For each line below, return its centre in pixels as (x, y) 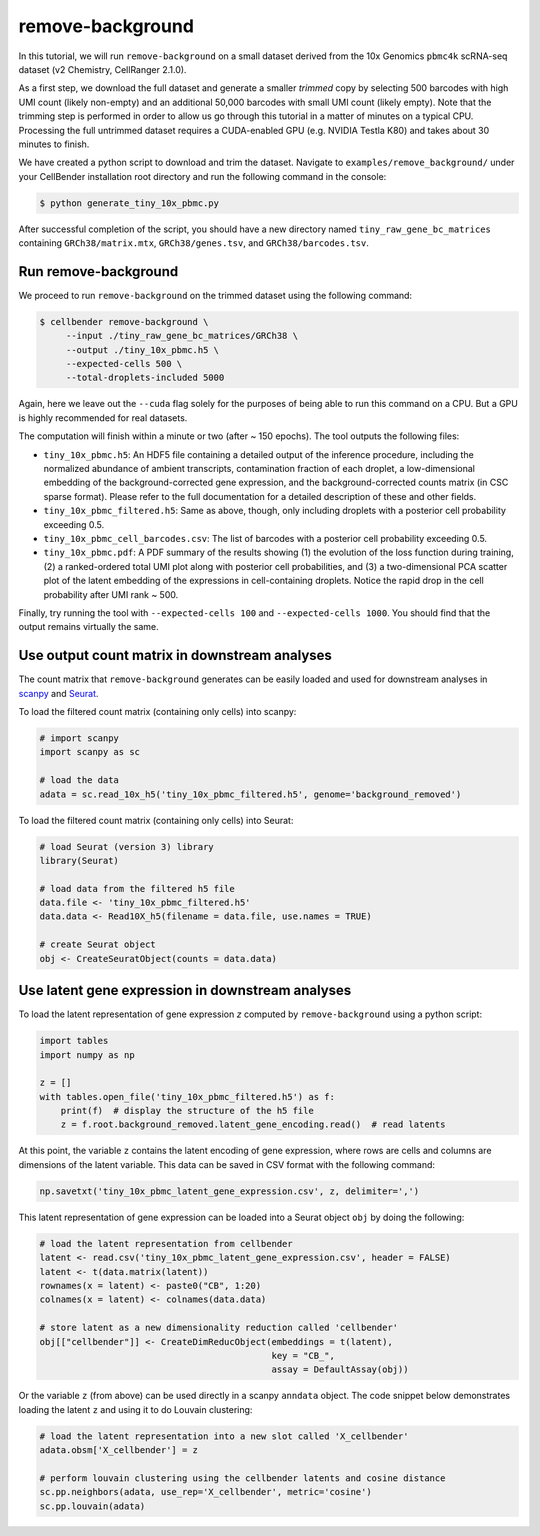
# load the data (79, 780)
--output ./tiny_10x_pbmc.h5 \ (142, 349)
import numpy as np (87, 1054)
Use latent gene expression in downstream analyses (185, 990)
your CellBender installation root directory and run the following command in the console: (202, 176)
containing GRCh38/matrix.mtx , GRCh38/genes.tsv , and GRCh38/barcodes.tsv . (193, 243)
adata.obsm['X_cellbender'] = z (119, 1450)
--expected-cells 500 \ (124, 364)
